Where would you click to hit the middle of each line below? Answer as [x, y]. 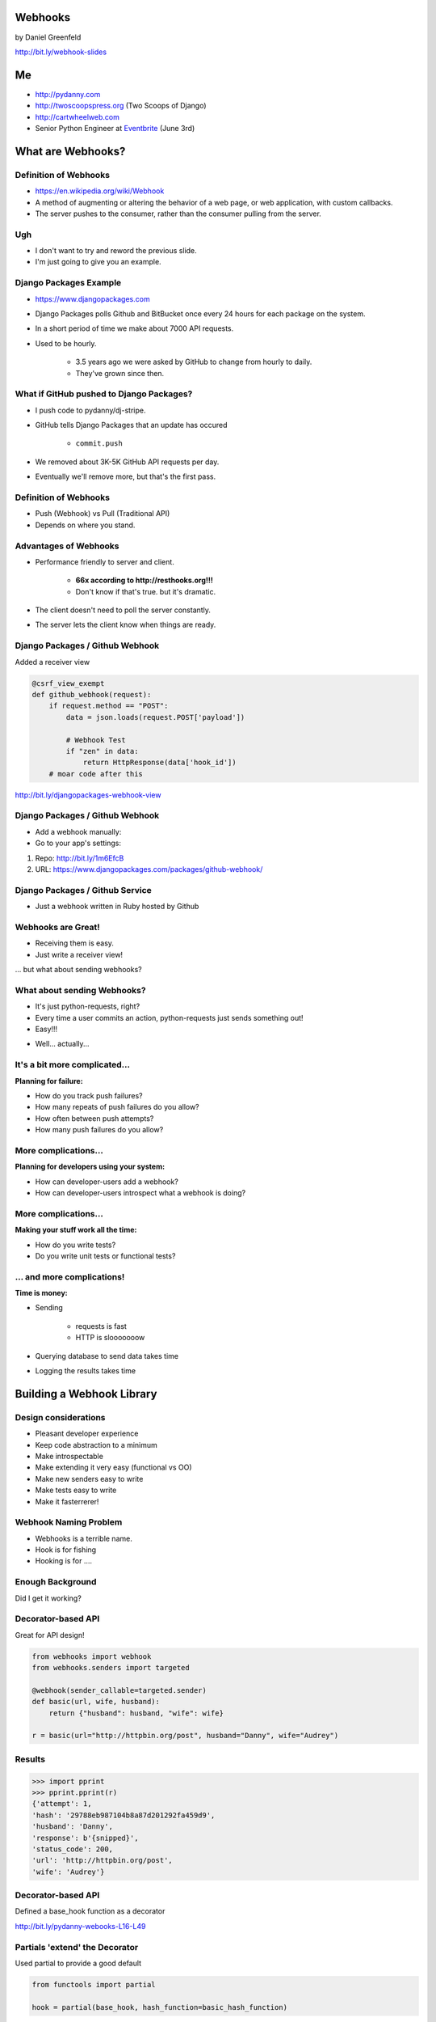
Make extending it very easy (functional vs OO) [114, 1467]
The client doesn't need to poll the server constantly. [123, 610]
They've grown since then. [120, 373]
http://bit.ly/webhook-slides [61, 52]
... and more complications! [70, 1276]
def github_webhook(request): [92, 694]
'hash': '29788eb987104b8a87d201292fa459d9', [124, 1815]
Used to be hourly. [66, 343]
